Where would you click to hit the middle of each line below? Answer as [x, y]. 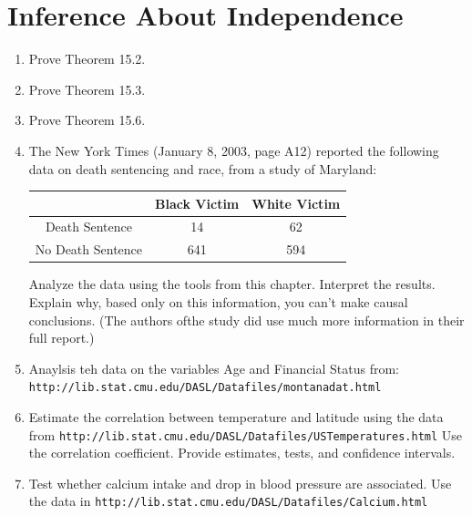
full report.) [62, 338]
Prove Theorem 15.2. [87, 59]
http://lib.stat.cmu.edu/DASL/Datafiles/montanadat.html [205, 388]
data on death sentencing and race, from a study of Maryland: [203, 168]
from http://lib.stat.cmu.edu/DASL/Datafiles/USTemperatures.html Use [246, 434]
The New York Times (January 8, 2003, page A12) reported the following [234, 150]
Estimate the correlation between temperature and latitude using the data [236, 417]
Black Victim [197, 203]
